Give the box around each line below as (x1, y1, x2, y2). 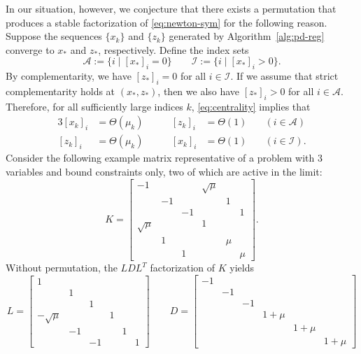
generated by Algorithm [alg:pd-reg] (169, 29, 325, 43)
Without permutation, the (6, 260, 118, 275)
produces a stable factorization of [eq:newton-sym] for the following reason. (6, 15, 327, 29)
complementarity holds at (6, 83, 115, 98)
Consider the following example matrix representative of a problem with (6, 150, 315, 165)
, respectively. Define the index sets (98, 42, 249, 57)
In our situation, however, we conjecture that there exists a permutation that (6, 1, 337, 15)
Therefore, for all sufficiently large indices (6, 99, 183, 113)
